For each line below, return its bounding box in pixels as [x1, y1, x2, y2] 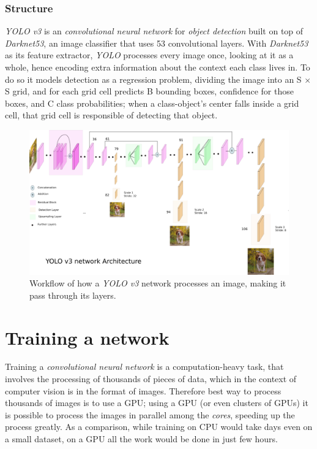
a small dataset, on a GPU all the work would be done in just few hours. [5, 432, 278, 445]
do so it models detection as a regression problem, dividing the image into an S [5, 72, 302, 85]
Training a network [5, 324, 170, 350]
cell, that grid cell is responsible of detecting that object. [5, 109, 218, 121]
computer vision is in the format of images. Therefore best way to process [5, 384, 282, 397]
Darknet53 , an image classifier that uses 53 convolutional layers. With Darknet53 [5, 36, 308, 49]
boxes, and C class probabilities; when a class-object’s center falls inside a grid [5, 96, 299, 109]
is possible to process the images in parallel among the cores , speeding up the [5, 408, 295, 421]
